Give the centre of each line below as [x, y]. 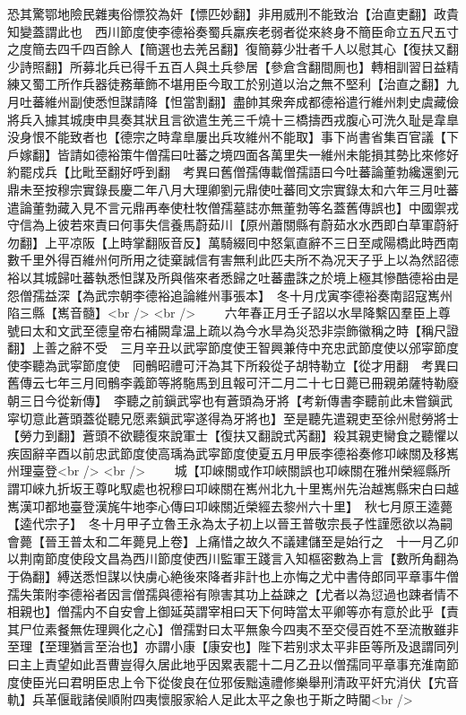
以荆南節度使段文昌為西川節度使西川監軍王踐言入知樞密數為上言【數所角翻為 [233, 558]
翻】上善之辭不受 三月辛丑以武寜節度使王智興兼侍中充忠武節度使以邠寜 [220, 348]
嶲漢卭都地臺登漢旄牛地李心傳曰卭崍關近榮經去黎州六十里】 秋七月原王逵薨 [230, 506]
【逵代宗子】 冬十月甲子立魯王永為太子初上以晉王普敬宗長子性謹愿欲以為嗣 [230, 523]
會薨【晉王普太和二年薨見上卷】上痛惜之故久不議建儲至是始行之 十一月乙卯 [233, 541]
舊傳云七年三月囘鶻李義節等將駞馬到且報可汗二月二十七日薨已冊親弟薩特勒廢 [233, 383]
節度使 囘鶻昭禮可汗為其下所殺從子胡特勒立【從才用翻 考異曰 [270, 365]
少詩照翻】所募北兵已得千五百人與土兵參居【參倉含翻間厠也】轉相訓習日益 [227, 66]
